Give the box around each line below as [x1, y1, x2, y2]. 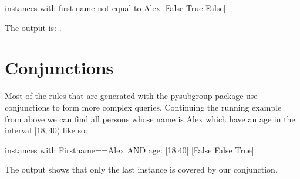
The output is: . [5, 21, 62, 33]
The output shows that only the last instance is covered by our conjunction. [5, 163, 278, 175]
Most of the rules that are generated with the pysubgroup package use [5, 89, 258, 102]
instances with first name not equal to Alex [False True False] [5, 2, 226, 13]
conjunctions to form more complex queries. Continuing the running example [5, 101, 282, 113]
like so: [62, 124, 87, 136]
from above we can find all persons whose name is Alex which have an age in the [5, 112, 295, 125]
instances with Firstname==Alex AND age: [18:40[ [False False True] [5, 143, 254, 156]
